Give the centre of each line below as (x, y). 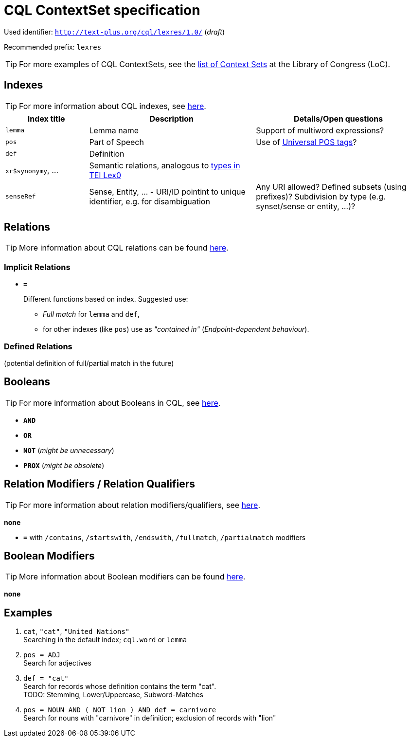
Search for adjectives (57, 663)
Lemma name (114, 130)
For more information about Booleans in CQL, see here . (120, 403)
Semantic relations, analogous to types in (165, 165)
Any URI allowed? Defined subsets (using (331, 187)
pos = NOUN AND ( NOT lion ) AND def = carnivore (120, 710)
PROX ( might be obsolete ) (64, 465)
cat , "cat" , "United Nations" (77, 632)
